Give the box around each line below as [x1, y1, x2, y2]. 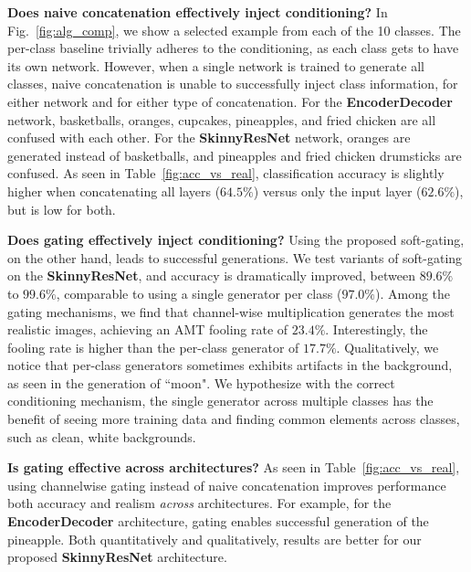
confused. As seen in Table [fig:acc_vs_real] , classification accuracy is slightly [7, 164, 445, 183]
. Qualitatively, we [336, 337, 439, 356]
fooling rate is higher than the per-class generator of [7, 337, 299, 356]
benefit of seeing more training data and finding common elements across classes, [7, 409, 460, 429]
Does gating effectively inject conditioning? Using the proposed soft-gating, [7, 230, 465, 249]
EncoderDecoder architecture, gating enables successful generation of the [7, 512, 429, 531]
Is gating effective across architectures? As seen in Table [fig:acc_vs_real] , [7, 458, 460, 477]
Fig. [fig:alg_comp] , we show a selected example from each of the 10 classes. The [7, 20, 461, 39]
